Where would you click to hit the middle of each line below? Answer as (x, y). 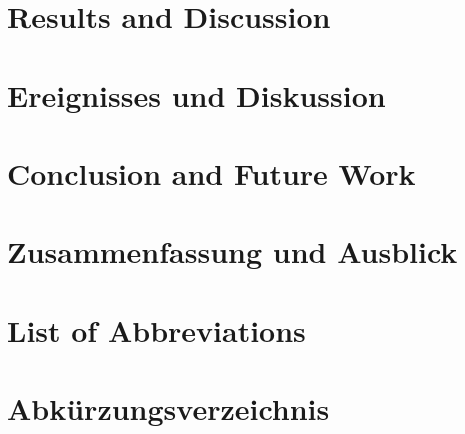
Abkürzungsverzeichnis (168, 408)
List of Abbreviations (156, 329)
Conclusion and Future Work (211, 172)
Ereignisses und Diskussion (196, 94)
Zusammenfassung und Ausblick (232, 251)
